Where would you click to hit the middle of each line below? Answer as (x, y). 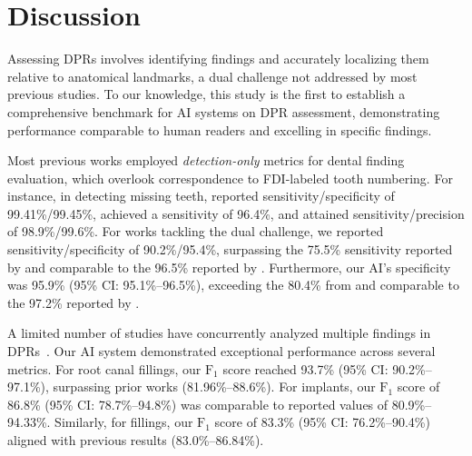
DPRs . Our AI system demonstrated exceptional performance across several (221, 351)
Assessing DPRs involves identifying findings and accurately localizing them (218, 59)
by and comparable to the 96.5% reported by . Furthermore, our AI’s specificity (229, 267)
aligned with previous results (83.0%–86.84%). (136, 440)
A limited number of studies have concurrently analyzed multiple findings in (219, 333)
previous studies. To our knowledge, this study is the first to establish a (206, 94)
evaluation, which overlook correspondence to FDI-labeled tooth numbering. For (230, 178)
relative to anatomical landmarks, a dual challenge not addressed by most (212, 76)
